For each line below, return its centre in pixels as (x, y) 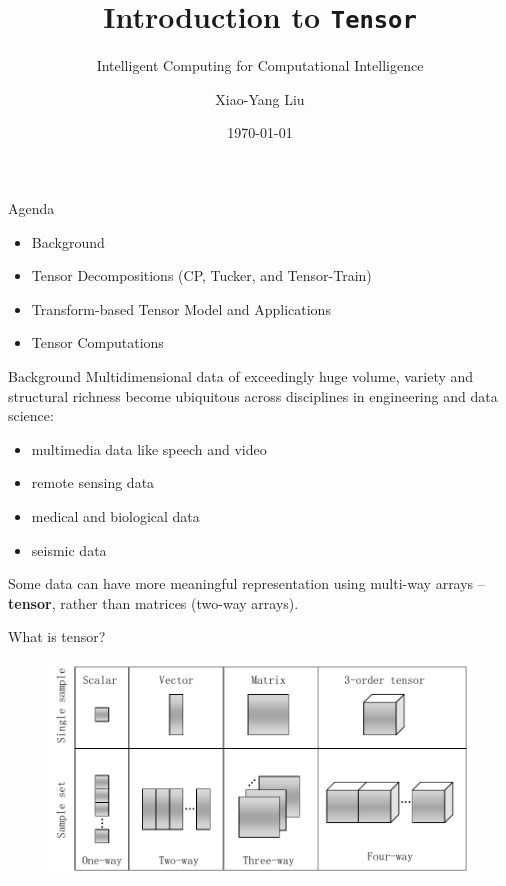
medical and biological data (115, 515)
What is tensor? (57, 636)
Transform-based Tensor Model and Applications (181, 308)
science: (31, 415)
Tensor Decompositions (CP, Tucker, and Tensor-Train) (201, 275)
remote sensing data (93, 482)
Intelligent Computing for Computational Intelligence (260, 65)
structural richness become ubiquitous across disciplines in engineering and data (253, 395)
